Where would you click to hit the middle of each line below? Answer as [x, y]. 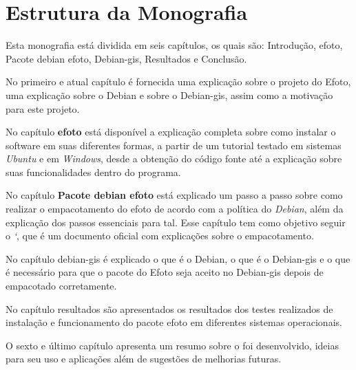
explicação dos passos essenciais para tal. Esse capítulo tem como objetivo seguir [176, 222]
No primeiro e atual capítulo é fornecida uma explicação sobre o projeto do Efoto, [178, 81]
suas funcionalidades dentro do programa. [93, 172]
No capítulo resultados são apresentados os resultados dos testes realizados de [169, 308]
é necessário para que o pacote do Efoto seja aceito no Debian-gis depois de [165, 272]
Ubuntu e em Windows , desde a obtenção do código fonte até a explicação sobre [174, 159]
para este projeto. [43, 108]
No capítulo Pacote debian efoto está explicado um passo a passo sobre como [174, 195]
